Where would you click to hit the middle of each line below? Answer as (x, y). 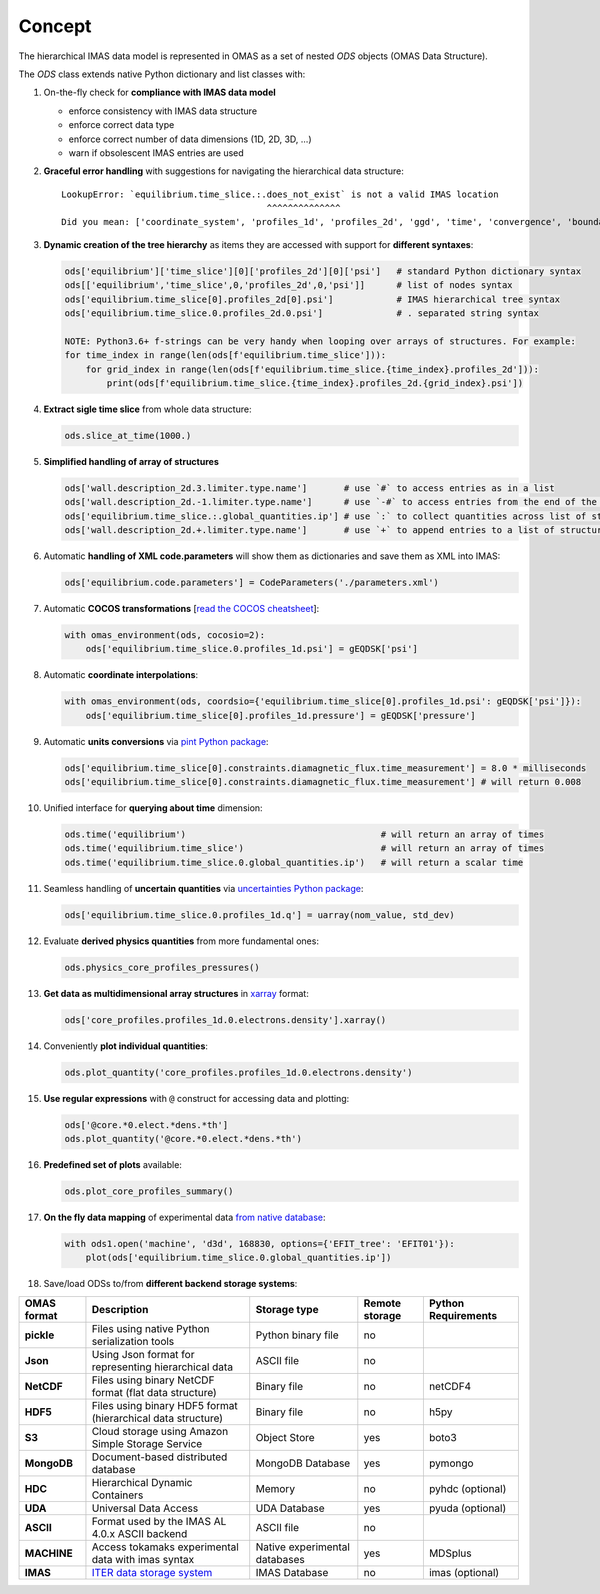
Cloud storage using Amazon (160, 1431)
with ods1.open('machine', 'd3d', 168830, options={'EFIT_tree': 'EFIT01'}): (259, 1244)
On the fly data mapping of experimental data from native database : (184, 1217)
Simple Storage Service (147, 1443)
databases (280, 1559)
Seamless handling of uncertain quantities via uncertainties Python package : (203, 888)
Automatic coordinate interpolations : (121, 675)
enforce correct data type (121, 125)
